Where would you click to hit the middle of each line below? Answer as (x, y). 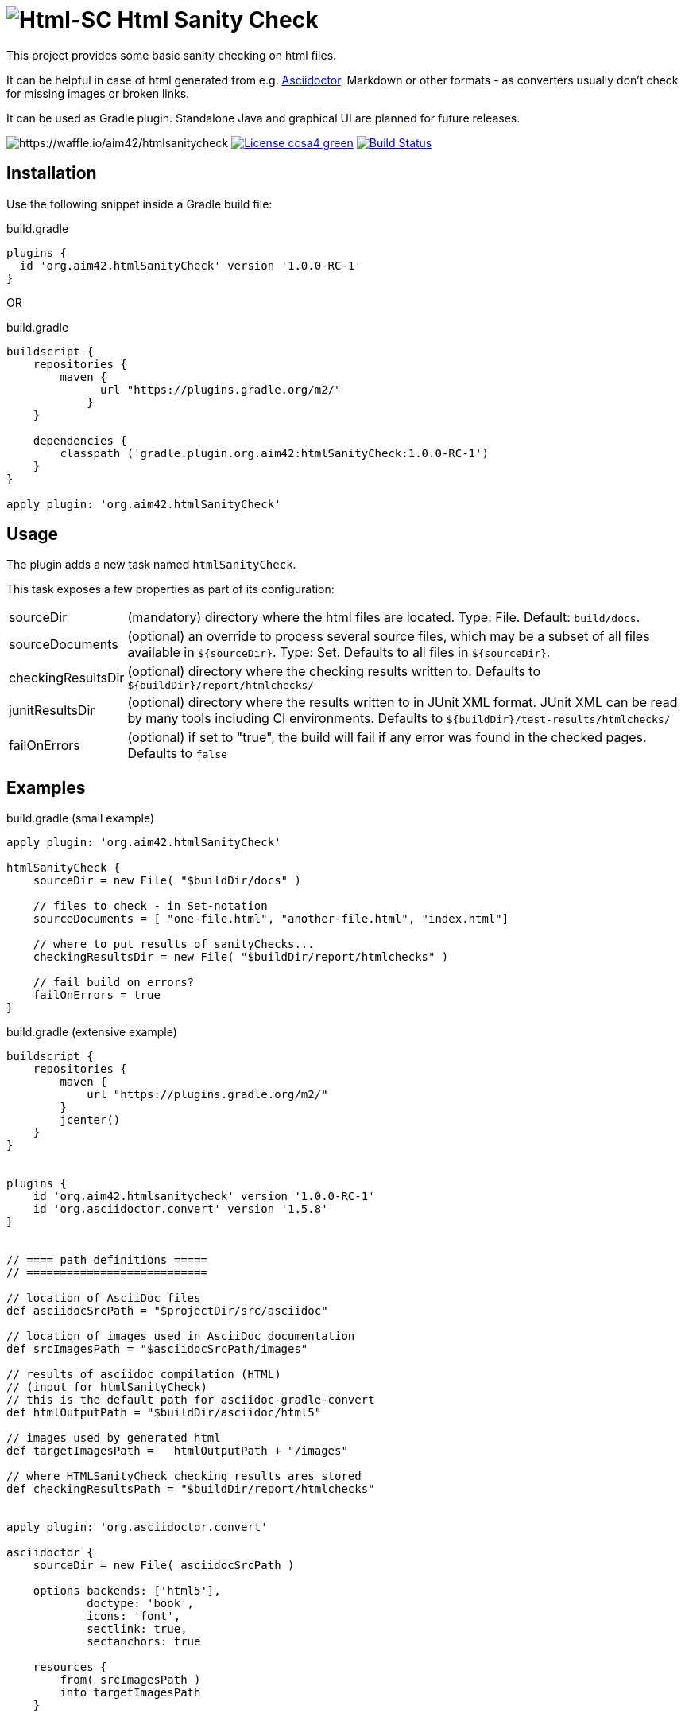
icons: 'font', (134, 1616)
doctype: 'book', (141, 1604)
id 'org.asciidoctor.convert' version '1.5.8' (180, 1209)
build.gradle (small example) (81, 818)
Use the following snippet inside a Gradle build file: (139, 204)
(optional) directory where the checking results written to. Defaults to (334, 672)
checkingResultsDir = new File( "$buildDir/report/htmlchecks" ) (241, 957)
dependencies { (80, 440)
